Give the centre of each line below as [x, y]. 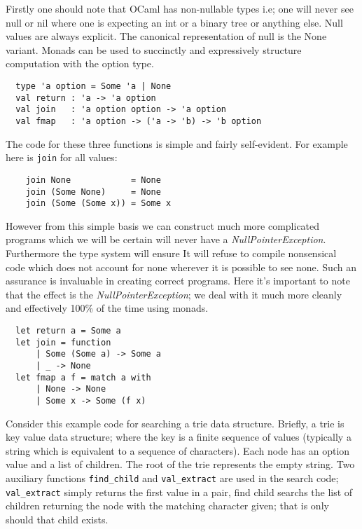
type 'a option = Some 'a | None [93, 86]
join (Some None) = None [93, 192]
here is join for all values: [62, 157]
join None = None [93, 180]
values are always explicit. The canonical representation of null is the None [166, 36]
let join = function [63, 342]
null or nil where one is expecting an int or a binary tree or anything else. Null [174, 22]
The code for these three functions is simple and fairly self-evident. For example [177, 143]
